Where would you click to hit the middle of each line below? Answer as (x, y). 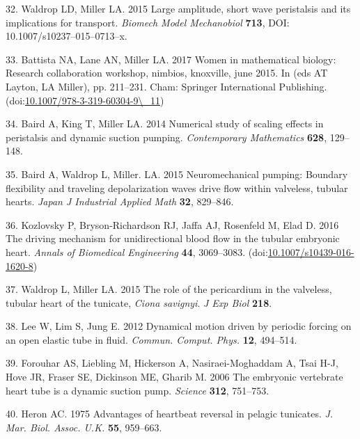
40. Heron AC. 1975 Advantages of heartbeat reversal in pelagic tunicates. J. (170, 414)
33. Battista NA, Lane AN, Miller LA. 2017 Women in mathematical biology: (171, 59)
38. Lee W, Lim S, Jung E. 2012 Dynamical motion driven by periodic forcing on (179, 326)
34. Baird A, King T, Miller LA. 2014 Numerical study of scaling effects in (165, 123)
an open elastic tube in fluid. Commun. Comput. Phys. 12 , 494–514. (151, 339)
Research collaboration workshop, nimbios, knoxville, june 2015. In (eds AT (167, 73)
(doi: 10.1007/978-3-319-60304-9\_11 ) (85, 100)
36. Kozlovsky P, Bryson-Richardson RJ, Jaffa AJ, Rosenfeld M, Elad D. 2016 (172, 224)
